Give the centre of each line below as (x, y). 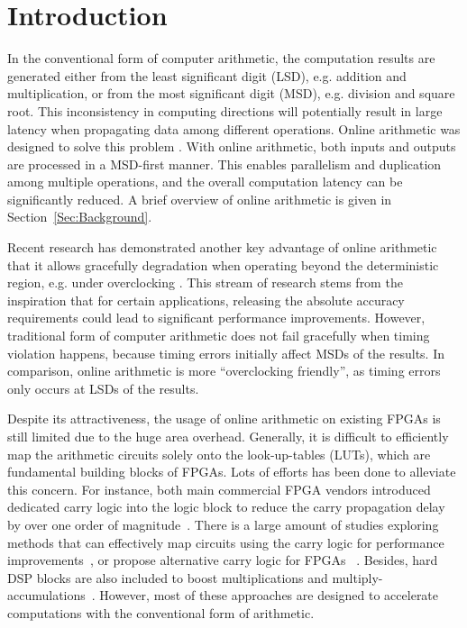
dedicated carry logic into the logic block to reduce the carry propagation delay (226, 507)
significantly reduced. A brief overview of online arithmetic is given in (200, 199)
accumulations (46, 595)
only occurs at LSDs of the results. (103, 388)
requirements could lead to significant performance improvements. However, (216, 318)
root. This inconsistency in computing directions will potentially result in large (225, 110)
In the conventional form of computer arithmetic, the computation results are (221, 58)
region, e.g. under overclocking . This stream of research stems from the (205, 282)
